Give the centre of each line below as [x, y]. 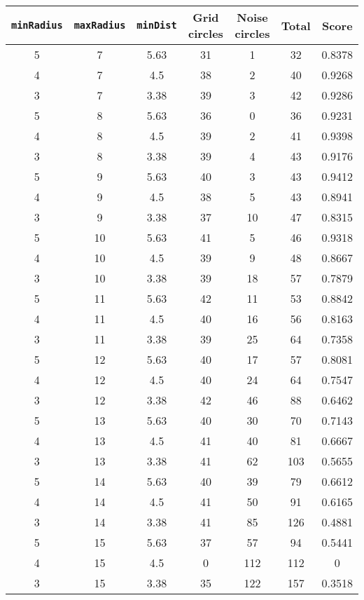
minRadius [37, 25]
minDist [157, 25]
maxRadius [100, 25]
